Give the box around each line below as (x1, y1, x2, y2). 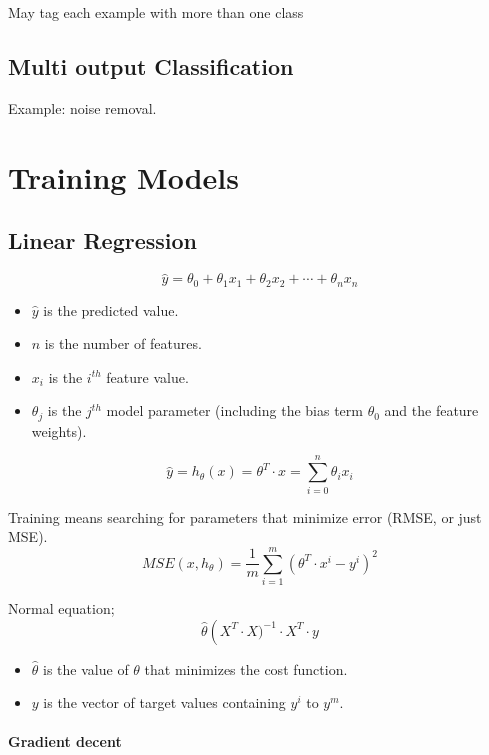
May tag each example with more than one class (8, 2, 304, 22)
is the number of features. (44, 333, 202, 354)
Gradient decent (8, 731, 122, 752)
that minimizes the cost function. (144, 658, 348, 679)
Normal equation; (8, 597, 115, 618)
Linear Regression (8, 225, 197, 256)
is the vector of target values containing (43, 692, 286, 713)
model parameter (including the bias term (106, 400, 363, 421)
